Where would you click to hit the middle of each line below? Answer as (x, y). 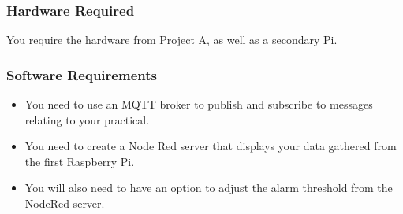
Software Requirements (82, 74)
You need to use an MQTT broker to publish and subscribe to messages (199, 104)
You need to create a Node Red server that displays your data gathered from (211, 146)
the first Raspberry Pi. (80, 161)
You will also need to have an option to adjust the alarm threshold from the (209, 188)
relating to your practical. (87, 119)
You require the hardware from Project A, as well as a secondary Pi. (172, 40)
